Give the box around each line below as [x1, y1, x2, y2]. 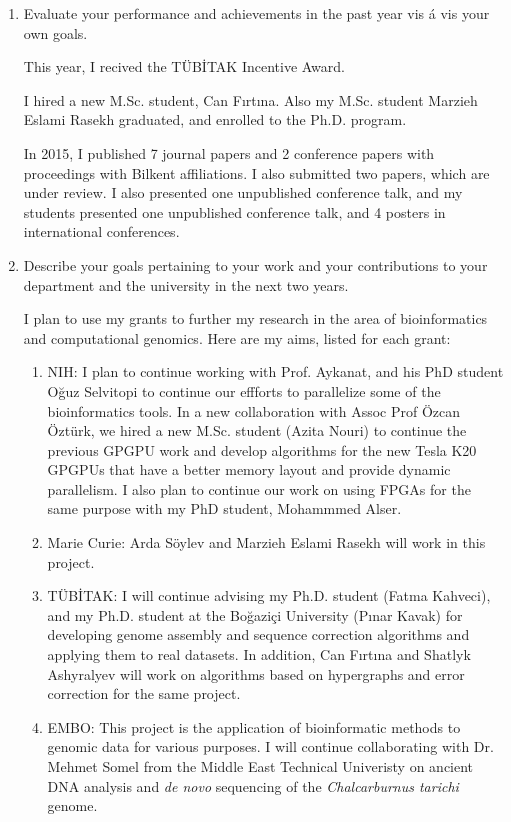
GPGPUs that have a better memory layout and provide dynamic [47, 459, 451, 480]
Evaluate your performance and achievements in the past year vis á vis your [23, 3, 490, 23]
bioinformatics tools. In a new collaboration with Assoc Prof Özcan [47, 400, 461, 421]
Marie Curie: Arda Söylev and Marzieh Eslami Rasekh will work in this [47, 532, 486, 553]
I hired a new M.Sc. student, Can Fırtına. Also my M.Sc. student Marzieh [23, 89, 478, 110]
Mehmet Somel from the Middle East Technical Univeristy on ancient [47, 756, 474, 776]
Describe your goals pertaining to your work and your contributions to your [23, 254, 488, 275]
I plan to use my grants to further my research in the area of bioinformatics [23, 308, 488, 329]
